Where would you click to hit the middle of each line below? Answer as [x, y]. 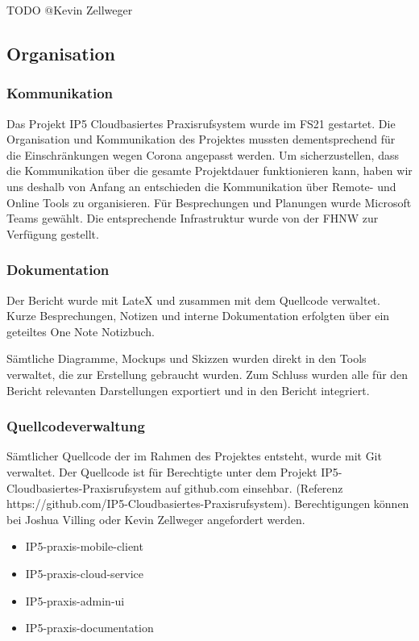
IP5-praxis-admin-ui [75, 600]
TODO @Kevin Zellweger [70, 10]
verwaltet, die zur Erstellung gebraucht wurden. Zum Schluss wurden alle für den [207, 374]
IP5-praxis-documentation [89, 628]
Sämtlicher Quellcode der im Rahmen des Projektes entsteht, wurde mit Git [194, 456]
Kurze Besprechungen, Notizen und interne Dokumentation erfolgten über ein [198, 316]
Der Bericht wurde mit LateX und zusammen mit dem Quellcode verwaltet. [193, 300]
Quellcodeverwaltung [76, 426]
